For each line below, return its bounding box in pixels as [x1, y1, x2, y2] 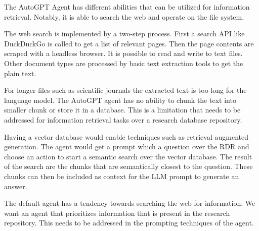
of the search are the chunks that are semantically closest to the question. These [4, 161, 253, 171]
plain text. [4, 68, 36, 78]
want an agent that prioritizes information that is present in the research [4, 207, 230, 218]
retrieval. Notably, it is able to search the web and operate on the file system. [4, 11, 244, 22]
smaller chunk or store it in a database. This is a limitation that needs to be [4, 104, 241, 115]
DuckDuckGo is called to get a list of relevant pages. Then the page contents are [4, 38, 254, 48]
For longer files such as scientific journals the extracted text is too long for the [4, 85, 247, 95]
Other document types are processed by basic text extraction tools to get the [4, 57, 243, 68]
